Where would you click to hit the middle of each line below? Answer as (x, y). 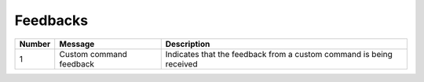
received (181, 64)
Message (77, 44)
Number (35, 44)
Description (188, 44)
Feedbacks (51, 20)
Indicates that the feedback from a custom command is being (279, 54)
